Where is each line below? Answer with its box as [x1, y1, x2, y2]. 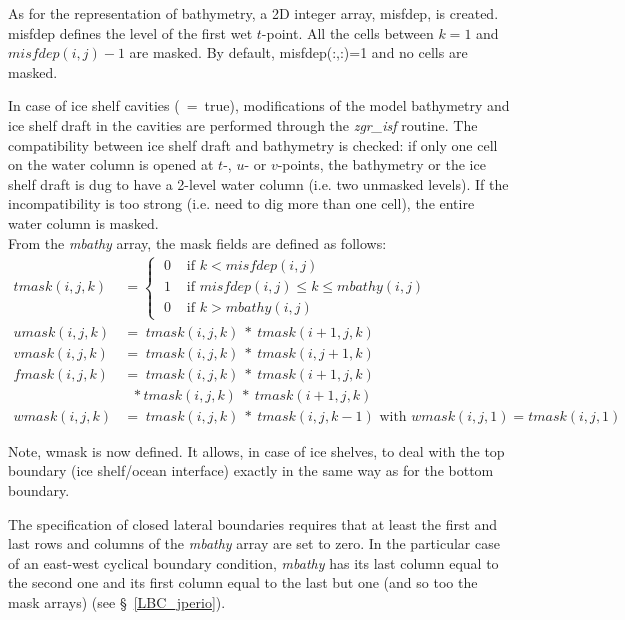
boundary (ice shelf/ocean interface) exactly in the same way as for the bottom [8, 460, 494, 481]
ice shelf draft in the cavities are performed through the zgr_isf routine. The [8, 114, 478, 135]
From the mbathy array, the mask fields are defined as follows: [8, 232, 387, 253]
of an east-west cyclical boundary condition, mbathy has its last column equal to [8, 552, 499, 573]
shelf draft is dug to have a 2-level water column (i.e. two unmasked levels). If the [8, 173, 509, 194]
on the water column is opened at [8, 154, 214, 175]
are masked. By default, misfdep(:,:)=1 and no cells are [129, 42, 468, 63]
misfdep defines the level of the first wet [8, 22, 253, 43]
